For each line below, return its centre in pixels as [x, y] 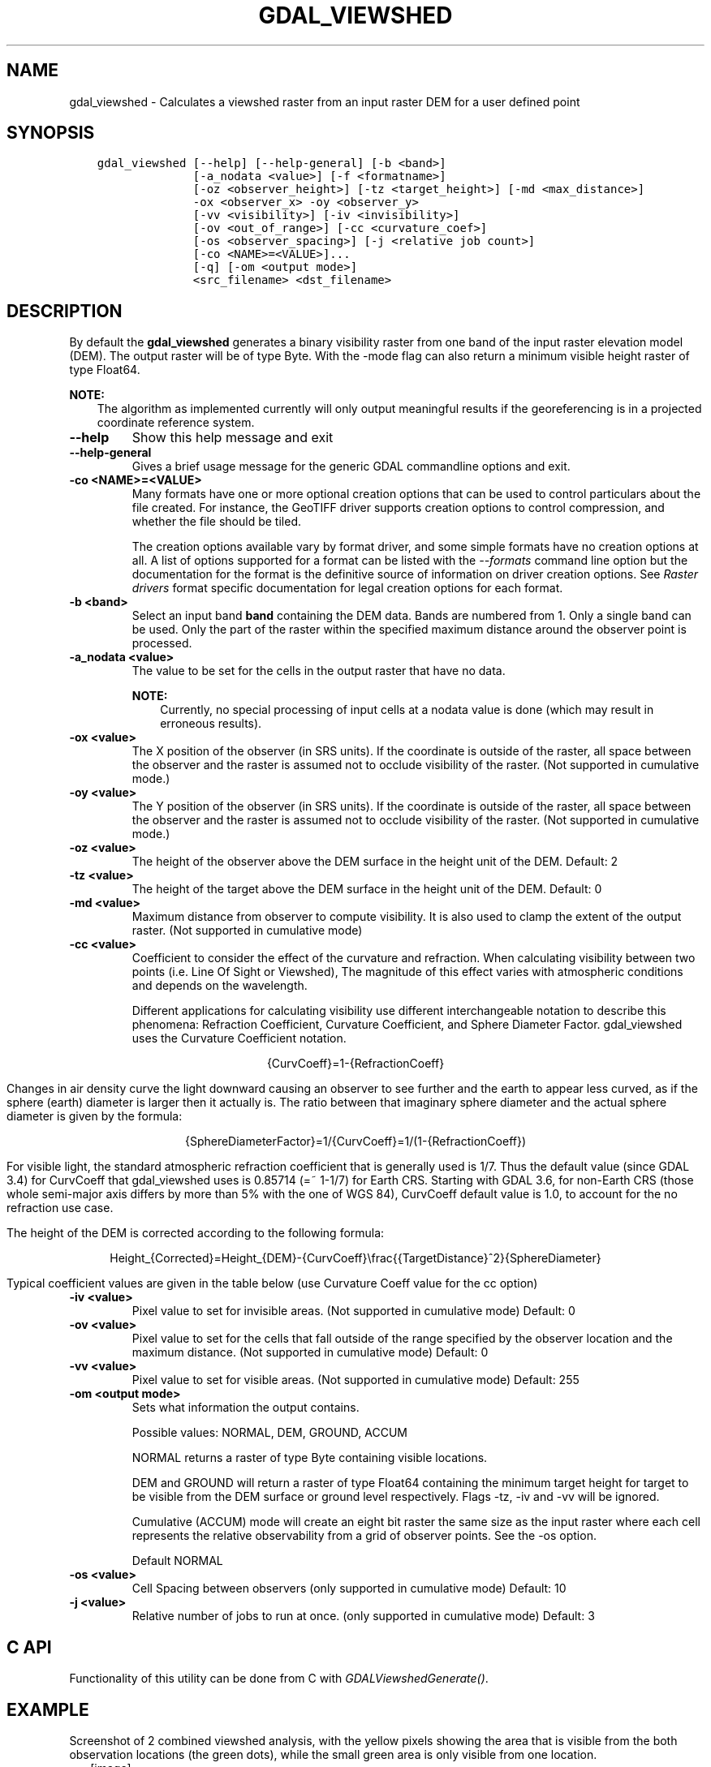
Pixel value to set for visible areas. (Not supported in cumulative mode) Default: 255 [355, 1380]
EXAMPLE [48, 1709]
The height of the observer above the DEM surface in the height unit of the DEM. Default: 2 [375, 862]
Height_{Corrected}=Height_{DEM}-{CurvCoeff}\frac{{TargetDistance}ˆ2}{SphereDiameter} [355, 1258]
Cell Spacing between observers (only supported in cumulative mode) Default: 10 [349, 1589]
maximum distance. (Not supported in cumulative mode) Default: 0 [310, 1352]
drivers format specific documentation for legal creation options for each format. [347, 588]
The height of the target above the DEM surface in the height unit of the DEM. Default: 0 [367, 889]
